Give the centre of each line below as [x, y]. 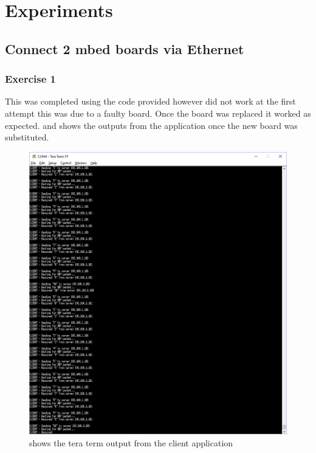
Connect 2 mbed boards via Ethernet [125, 48]
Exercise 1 [30, 79]
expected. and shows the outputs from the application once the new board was [151, 125]
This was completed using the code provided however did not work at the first [150, 101]
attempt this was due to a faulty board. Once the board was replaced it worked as [158, 113]
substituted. [27, 137]
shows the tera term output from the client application [131, 442]
